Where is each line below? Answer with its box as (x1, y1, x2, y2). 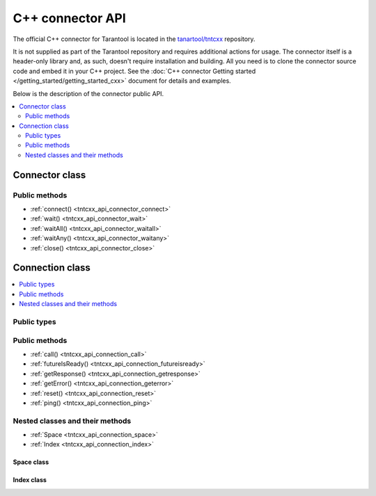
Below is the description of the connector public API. (13, 89, 164, 97)
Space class (13, 458, 49, 466)
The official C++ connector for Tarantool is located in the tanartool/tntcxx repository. (13, 35, 256, 43)
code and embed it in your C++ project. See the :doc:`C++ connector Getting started (13, 67, 256, 75)
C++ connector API (13, 10, 127, 26)
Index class (13, 476, 47, 484)
